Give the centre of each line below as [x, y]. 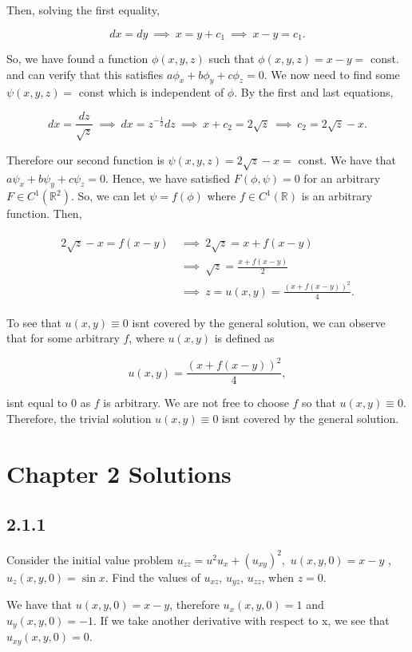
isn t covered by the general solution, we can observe [259, 322]
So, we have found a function [77, 59]
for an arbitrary [342, 178]
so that [319, 403]
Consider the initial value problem [90, 559]
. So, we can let [108, 196]
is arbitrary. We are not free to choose [196, 403]
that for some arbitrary [63, 338]
